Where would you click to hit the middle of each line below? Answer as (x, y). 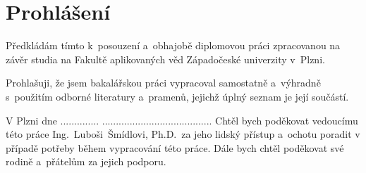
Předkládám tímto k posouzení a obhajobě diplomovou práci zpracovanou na (173, 45)
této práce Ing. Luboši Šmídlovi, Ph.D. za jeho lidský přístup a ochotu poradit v (183, 134)
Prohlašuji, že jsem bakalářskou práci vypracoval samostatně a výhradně (163, 83)
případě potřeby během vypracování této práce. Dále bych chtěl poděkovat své (175, 147)
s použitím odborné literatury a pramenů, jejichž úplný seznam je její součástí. (177, 96)
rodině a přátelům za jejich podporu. (86, 161)
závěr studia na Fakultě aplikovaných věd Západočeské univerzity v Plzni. (165, 59)
